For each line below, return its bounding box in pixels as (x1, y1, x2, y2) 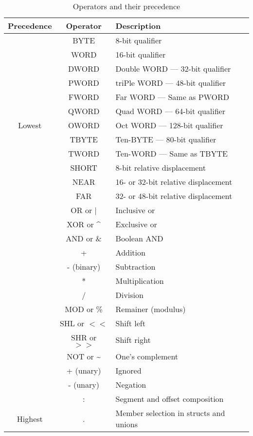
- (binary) (67, 261, 101, 272)
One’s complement (115, 351, 179, 362)
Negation (115, 379, 146, 390)
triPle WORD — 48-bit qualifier (115, 77, 226, 88)
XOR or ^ (67, 218, 101, 230)
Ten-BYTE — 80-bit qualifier (115, 134, 217, 145)
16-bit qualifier (115, 49, 166, 60)
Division (115, 289, 144, 300)
